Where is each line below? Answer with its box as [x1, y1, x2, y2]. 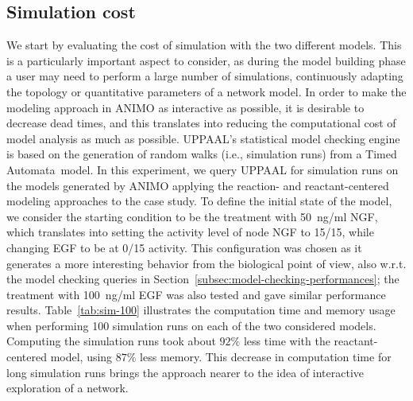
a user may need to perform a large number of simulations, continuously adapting [6, 68, 403, 84]
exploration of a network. [6, 380, 129, 396]
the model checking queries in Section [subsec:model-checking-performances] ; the [6, 271, 399, 287]
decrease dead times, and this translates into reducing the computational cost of [6, 115, 396, 131]
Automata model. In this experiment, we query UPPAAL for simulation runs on [6, 161, 399, 177]
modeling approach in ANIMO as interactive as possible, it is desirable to [6, 99, 365, 115]
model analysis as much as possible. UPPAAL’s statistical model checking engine [6, 130, 400, 146]
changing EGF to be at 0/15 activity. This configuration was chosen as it [6, 239, 362, 255]
